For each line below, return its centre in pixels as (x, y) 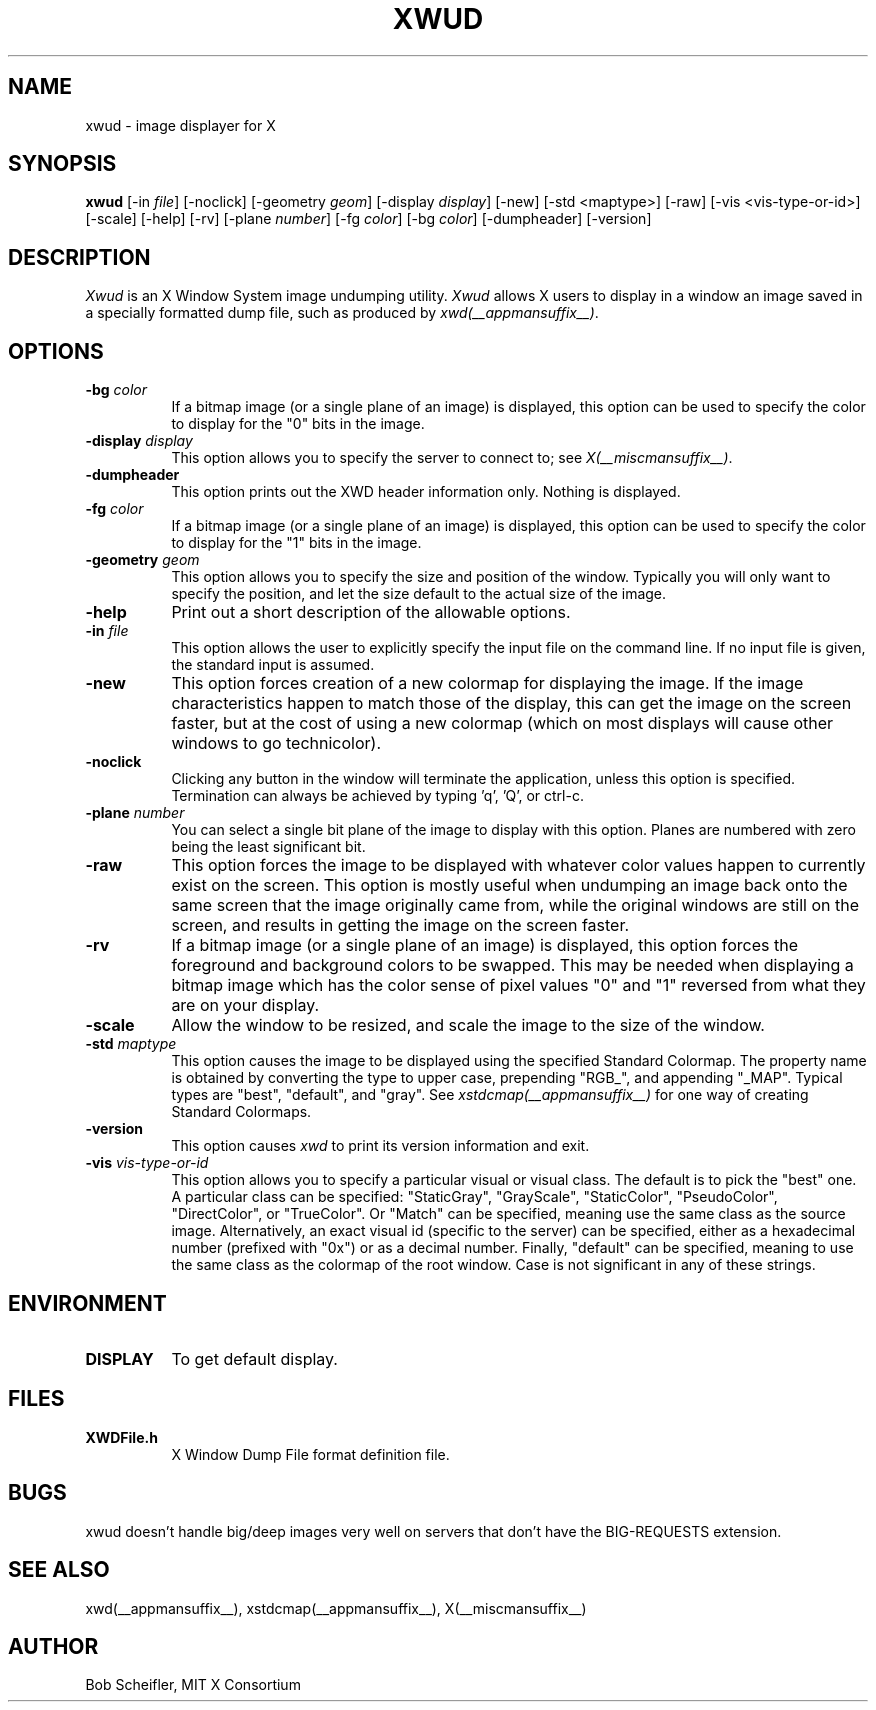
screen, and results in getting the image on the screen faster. (400, 925)
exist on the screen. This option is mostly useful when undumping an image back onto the (509, 885)
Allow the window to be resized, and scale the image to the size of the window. (468, 1025)
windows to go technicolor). (276, 743)
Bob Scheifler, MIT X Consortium (193, 1685)
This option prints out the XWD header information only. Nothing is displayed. (426, 492)
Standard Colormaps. (241, 1112)
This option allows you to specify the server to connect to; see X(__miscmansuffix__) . (452, 458)
